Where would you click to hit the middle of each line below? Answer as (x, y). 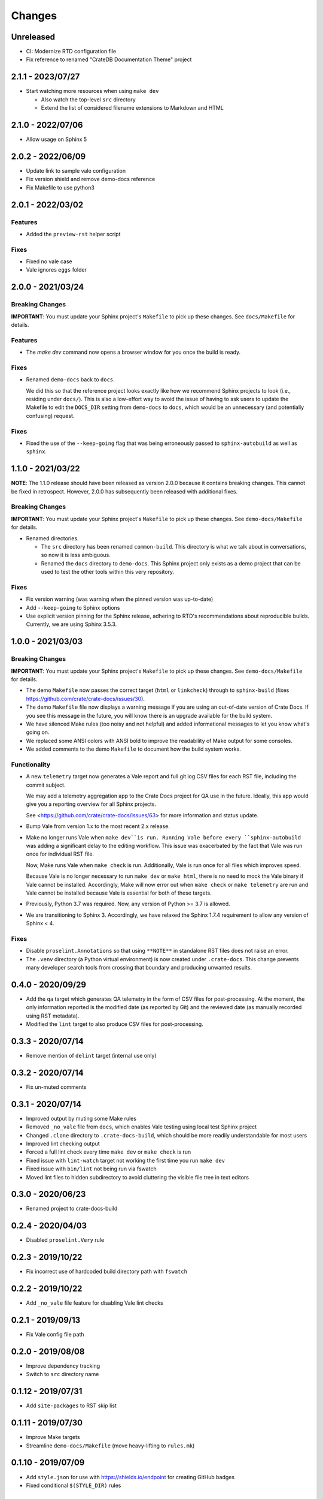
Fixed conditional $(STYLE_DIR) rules (74, 1485)
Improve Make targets (53, 1437)
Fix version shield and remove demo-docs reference (91, 179)
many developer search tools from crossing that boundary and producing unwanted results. (139, 968)
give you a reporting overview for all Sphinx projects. (91, 804)
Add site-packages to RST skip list (71, 1405)
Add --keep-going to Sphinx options (73, 607)
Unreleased (33, 37)
